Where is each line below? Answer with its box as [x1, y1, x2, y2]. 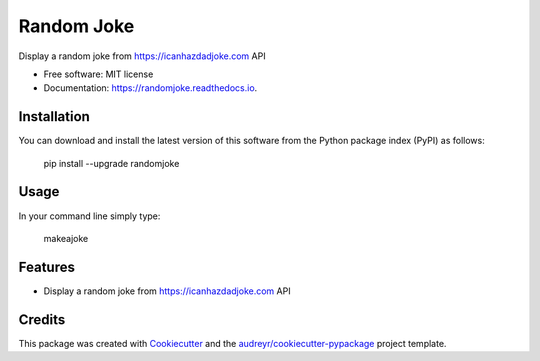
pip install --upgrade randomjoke [43, 157, 180, 169]
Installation [18, 108, 90, 125]
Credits [18, 311, 66, 328]
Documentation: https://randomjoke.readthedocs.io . [43, 82, 258, 94]
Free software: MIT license [43, 68, 154, 80]
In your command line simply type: [18, 210, 161, 222]
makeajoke [43, 232, 89, 244]
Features [18, 258, 75, 275]
